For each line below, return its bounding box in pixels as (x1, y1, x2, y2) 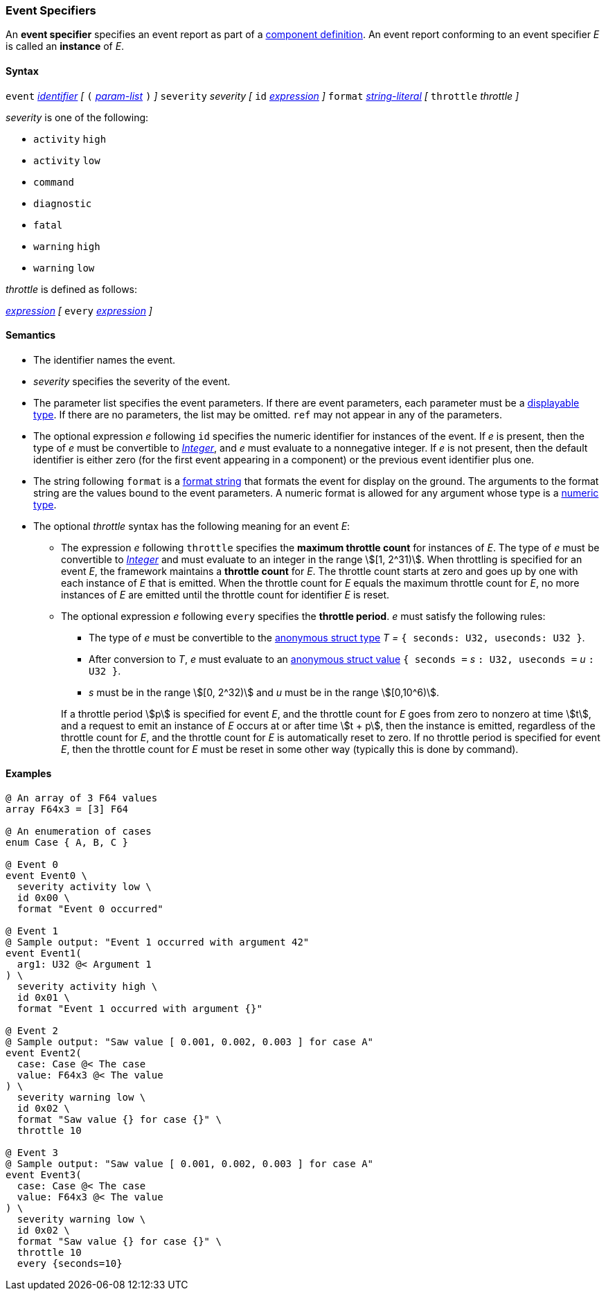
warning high (33, 240, 100, 252)
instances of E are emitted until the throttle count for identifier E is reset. (61, 588, 390, 601)
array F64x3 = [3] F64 (6, 804, 129, 815)
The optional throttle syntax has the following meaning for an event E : (33, 520, 350, 532)
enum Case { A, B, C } (6, 837, 129, 849)
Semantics (6, 329, 56, 341)
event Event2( (6, 1047, 82, 1059)
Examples (6, 767, 52, 780)
